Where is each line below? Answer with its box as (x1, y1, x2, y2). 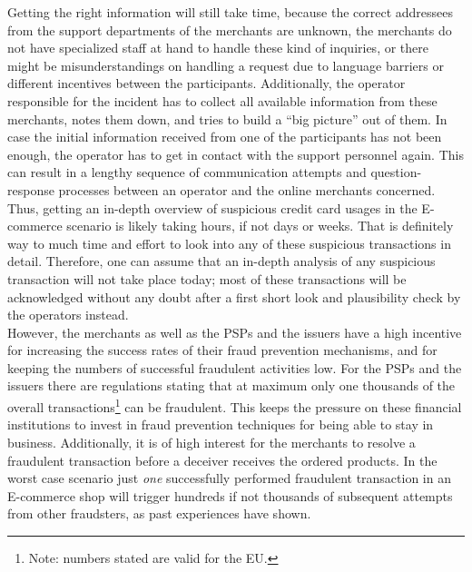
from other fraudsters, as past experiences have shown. (7, 504, 311, 523)
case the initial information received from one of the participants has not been (7, 127, 442, 146)
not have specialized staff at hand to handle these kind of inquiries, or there (7, 38, 428, 57)
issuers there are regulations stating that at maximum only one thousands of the (7, 376, 456, 395)
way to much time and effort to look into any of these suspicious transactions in (7, 233, 451, 252)
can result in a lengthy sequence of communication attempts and (7, 163, 367, 182)
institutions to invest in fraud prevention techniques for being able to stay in (7, 415, 434, 434)
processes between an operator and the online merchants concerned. (58, 180, 436, 199)
